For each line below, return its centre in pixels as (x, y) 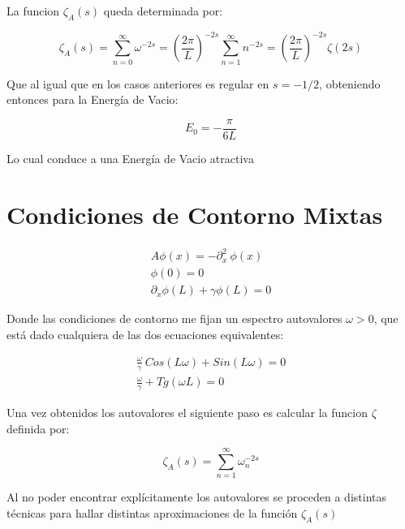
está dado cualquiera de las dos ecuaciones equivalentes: (145, 334)
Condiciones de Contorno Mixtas (195, 214)
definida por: (38, 428)
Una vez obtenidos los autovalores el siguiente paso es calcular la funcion (187, 413)
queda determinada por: (163, 11)
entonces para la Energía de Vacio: (93, 99)
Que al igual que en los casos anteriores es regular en (138, 83)
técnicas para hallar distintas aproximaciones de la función (152, 513)
